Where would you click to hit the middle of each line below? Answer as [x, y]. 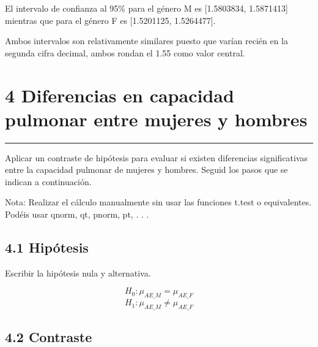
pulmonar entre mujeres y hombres [156, 119]
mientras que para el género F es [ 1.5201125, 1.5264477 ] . [110, 20]
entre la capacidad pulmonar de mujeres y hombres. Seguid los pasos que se [146, 170]
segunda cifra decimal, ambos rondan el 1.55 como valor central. [125, 52]
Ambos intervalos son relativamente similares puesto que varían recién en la [146, 41]
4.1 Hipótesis [47, 247]
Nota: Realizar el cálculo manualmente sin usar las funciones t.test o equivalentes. [158, 202]
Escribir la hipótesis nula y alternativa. [78, 273]
